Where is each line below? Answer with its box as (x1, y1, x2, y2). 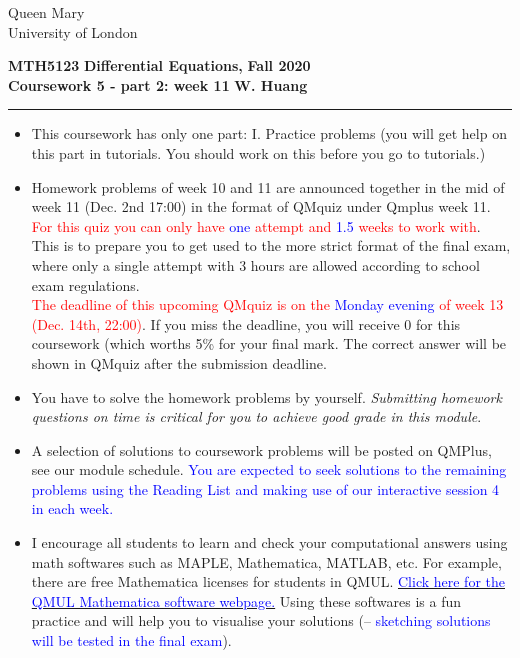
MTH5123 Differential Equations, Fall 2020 (8, 55, 311, 76)
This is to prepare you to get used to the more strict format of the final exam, (31, 235, 511, 256)
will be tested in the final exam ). (31, 630, 232, 651)
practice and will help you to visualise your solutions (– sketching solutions (31, 610, 491, 631)
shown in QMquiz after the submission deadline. (31, 352, 327, 373)
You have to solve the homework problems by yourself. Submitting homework (31, 386, 502, 407)
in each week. (31, 498, 114, 519)
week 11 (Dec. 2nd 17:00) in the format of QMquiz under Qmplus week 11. (31, 196, 491, 217)
